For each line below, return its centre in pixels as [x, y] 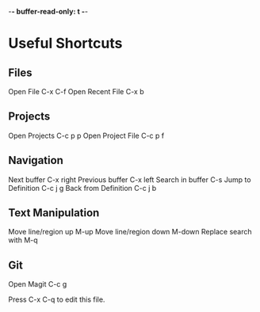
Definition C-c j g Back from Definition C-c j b [82, 188]
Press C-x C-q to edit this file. [57, 299]
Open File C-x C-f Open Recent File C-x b [76, 91]
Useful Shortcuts [65, 44]
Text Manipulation [54, 213]
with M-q [23, 240]
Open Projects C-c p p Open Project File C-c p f [86, 135]
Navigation [36, 160]
